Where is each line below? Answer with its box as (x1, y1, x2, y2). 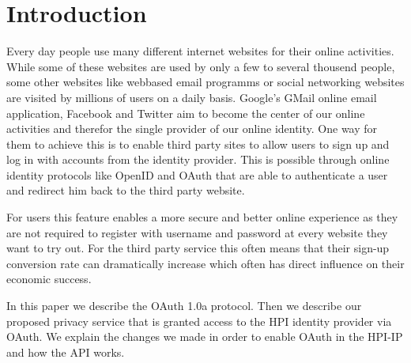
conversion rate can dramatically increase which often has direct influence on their (6, 255, 405, 271)
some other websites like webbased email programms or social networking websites (6, 74, 405, 90)
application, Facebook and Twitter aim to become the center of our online (6, 104, 365, 121)
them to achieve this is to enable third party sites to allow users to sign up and (6, 135, 390, 152)
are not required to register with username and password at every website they (6, 224, 388, 240)
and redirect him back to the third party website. (6, 182, 245, 199)
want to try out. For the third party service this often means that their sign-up (6, 240, 390, 256)
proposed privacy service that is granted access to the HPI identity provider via (6, 312, 392, 329)
